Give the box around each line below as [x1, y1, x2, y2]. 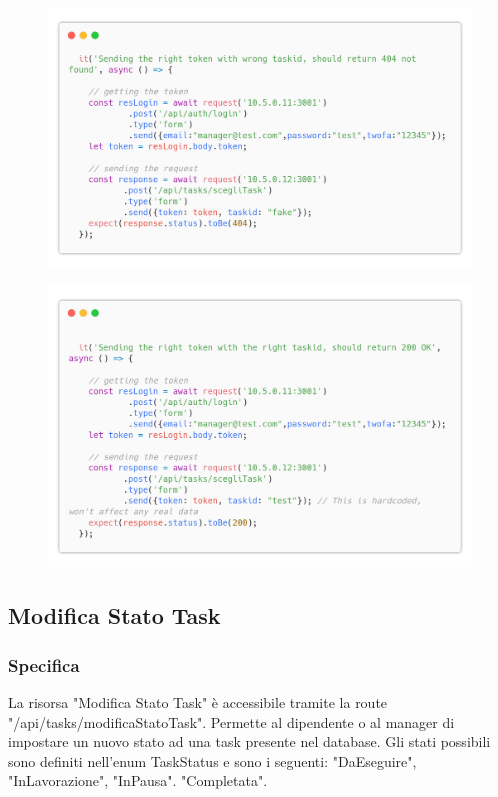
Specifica [8, 652, 80, 677]
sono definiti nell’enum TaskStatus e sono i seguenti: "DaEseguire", [8, 750, 417, 771]
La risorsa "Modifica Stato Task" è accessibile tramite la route [8, 691, 388, 712]
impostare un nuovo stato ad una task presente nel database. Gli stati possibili [8, 731, 491, 752]
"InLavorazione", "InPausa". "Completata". [8, 770, 268, 791]
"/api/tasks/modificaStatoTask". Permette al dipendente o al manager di [8, 711, 455, 732]
